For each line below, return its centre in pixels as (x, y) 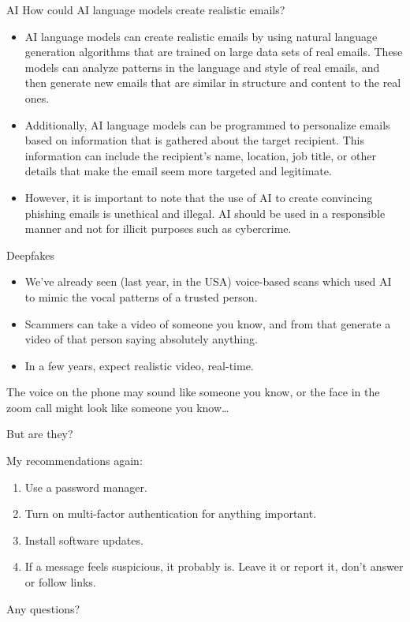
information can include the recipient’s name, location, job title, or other (200, 155)
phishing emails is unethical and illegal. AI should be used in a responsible (205, 213)
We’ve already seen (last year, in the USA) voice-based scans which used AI (208, 281)
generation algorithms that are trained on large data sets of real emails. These (214, 52)
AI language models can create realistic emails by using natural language (201, 36)
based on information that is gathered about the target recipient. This (194, 140)
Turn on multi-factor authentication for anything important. (171, 513)
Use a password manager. (86, 487)
